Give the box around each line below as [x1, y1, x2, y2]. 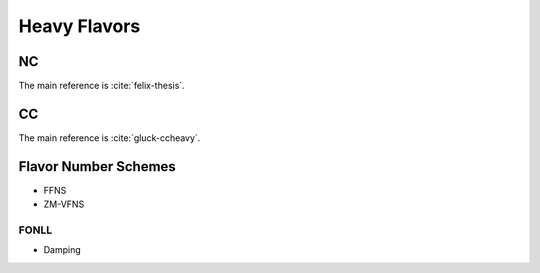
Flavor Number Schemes [18, 158, 177, 175]
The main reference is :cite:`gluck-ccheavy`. [18, 131, 201, 144]
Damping [43, 244, 82, 256]
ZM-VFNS [43, 198, 85, 210]
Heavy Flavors [18, 15, 141, 37]
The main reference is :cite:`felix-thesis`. [18, 80, 185, 92]
